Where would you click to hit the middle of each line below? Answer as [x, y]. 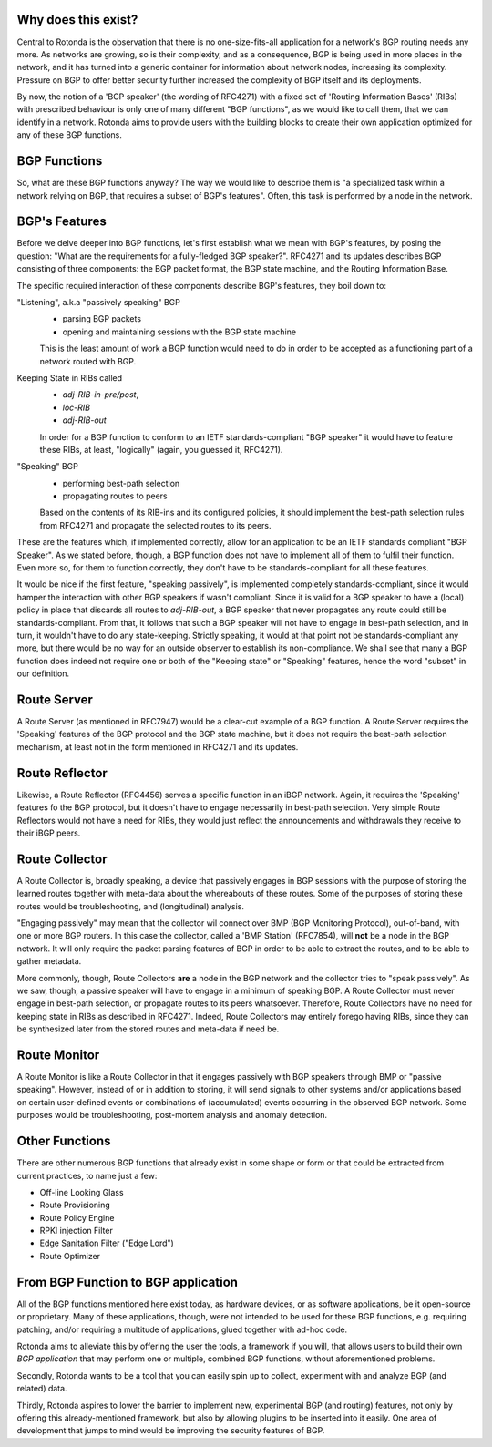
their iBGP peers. [49, 833]
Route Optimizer [70, 1256]
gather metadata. [49, 961]
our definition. [43, 673]
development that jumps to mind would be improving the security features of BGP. [171, 1431]
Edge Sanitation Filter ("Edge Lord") [107, 1243]
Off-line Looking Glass [82, 1192]
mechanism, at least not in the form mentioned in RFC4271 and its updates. [158, 746]
